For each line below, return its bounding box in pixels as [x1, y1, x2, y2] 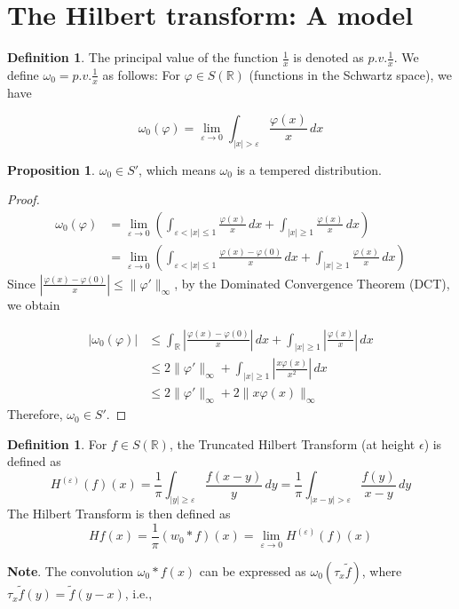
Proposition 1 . [7, 160, 95, 178]
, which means [138, 160, 216, 178]
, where [361, 561, 402, 580]
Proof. [7, 190, 40, 209]
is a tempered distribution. [236, 160, 382, 178]
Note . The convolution [7, 561, 134, 580]
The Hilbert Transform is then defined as [7, 504, 231, 523]
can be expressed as [199, 561, 306, 580]
